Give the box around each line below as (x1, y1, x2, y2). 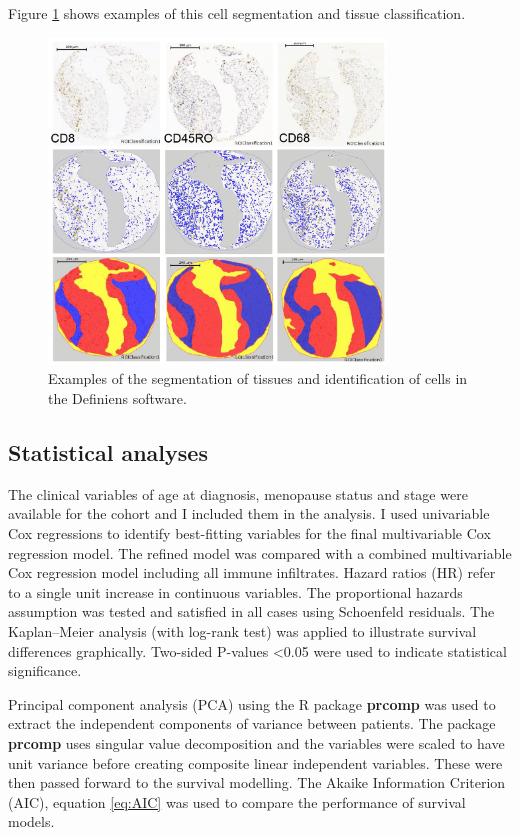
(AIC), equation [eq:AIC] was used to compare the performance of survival (8, 791, 466, 812)
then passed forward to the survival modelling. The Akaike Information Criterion (8, 772, 506, 793)
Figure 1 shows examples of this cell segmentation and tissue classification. (8, 3, 466, 23)
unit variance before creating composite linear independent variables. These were (8, 752, 503, 773)
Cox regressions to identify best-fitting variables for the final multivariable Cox (8, 523, 491, 544)
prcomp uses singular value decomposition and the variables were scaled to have (8, 732, 505, 753)
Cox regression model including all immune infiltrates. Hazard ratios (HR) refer (8, 562, 496, 583)
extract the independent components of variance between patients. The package (8, 713, 496, 734)
